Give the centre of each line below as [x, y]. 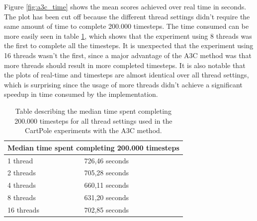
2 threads [22, 173]
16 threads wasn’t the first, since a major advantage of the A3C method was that [128, 55]
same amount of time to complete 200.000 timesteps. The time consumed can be [127, 26]
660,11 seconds [107, 185]
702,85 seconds [107, 209]
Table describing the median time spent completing [93, 110]
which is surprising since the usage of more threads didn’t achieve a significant [123, 84]
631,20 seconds [107, 197]
